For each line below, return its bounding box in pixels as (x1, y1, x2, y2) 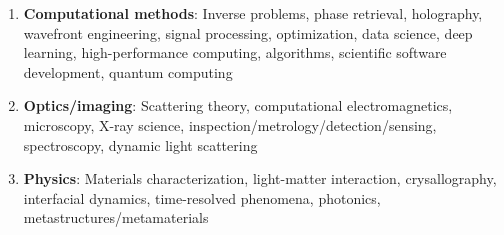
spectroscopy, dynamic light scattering (23, 134, 258, 155)
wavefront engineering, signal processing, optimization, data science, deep (23, 22, 473, 43)
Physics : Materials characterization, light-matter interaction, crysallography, (23, 168, 497, 189)
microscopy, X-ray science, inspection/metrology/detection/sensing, (23, 114, 437, 135)
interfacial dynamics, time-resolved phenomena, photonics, (23, 187, 381, 208)
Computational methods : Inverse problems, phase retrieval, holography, (23, 3, 483, 23)
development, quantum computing (23, 61, 233, 82)
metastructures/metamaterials (23, 207, 209, 228)
